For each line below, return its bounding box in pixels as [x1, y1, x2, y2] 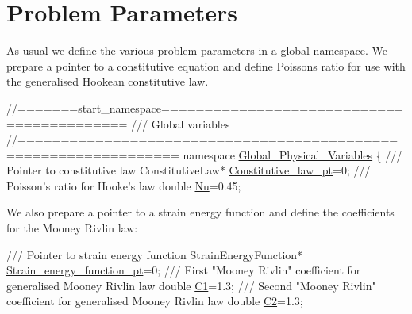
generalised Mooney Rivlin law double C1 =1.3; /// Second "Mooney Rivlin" [6, 277, 376, 293]
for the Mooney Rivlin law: [6, 220, 138, 236]
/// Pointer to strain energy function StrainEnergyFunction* [6, 246, 303, 262]
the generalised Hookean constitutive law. [6, 73, 209, 90]
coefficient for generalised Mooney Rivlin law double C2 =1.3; [6, 293, 303, 309]
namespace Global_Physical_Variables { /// [183, 146, 402, 163]
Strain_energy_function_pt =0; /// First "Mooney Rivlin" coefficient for [6, 262, 361, 278]
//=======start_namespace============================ [6, 99, 404, 116]
